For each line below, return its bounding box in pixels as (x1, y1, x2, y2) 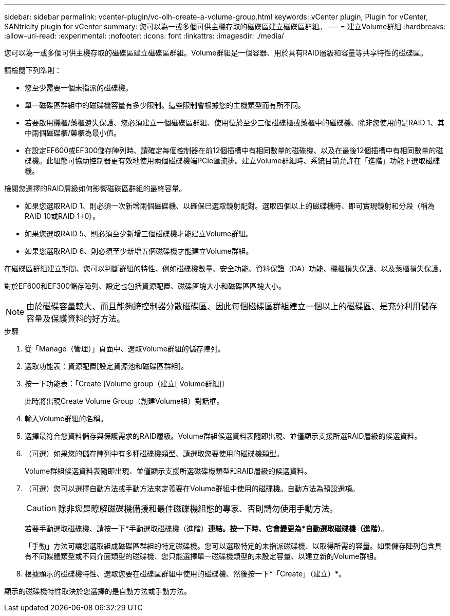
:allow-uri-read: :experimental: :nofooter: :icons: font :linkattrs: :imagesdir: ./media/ (4, 31, 284, 40)
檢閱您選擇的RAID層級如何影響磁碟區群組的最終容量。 (4, 184, 186, 193)
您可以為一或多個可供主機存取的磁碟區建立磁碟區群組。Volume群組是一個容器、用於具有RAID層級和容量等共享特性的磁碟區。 (4, 48, 427, 57)
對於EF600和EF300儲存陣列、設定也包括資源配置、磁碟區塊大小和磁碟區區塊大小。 (4, 282, 286, 290)
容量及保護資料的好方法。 (26, 313, 125, 324)
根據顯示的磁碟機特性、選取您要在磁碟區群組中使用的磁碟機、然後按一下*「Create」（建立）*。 (25, 569, 346, 578)
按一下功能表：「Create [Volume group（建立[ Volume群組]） (25, 379, 229, 388)
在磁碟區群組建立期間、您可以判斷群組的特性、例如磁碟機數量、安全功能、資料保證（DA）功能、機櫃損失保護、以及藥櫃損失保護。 (4, 264, 446, 273)
